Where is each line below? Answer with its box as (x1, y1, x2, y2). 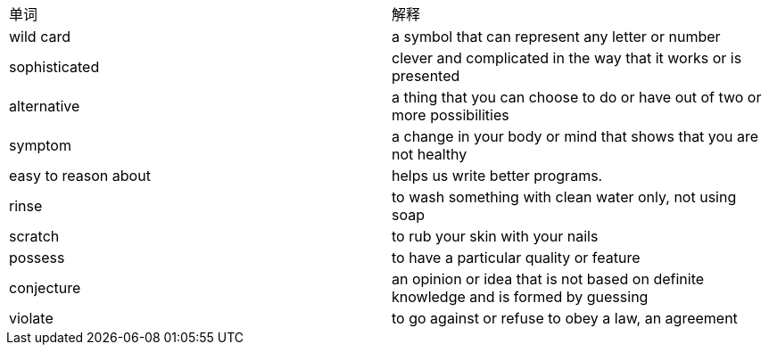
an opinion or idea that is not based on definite (392, 270, 705, 288)
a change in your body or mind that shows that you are (392, 127, 759, 145)
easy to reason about (9, 167, 151, 184)
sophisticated (9, 58, 100, 76)
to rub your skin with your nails (392, 227, 599, 245)
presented (392, 67, 460, 85)
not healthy (392, 145, 467, 163)
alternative (9, 97, 80, 115)
